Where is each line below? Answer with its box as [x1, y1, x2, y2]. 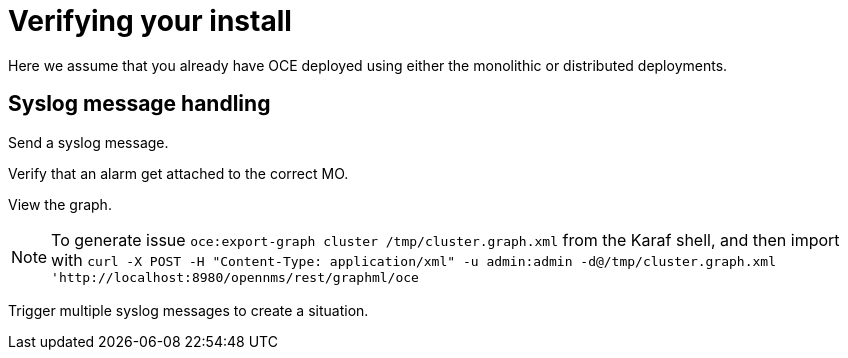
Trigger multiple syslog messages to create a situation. [8, 301, 369, 319]
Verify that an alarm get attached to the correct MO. [8, 164, 349, 182]
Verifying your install [8, 4, 292, 38]
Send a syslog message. [8, 133, 169, 151]
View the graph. [8, 195, 112, 213]
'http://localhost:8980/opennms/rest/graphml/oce [51, 269, 419, 285]
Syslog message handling [8, 91, 271, 117]
